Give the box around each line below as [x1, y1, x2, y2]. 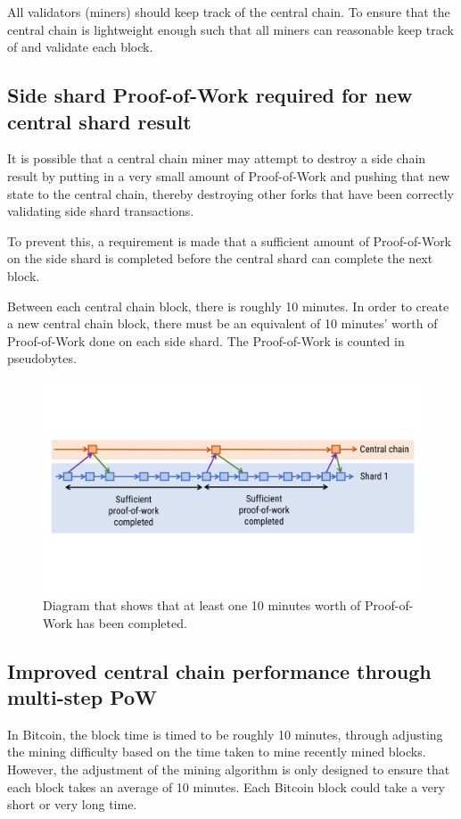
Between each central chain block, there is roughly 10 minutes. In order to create [7, 296, 449, 315]
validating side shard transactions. [7, 202, 194, 220]
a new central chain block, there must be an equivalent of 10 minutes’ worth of [7, 314, 438, 333]
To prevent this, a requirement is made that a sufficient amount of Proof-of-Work [7, 231, 452, 250]
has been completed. [76, 613, 187, 632]
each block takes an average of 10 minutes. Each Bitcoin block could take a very [7, 777, 445, 796]
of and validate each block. [7, 37, 153, 56]
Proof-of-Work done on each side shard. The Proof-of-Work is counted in [7, 331, 405, 350]
